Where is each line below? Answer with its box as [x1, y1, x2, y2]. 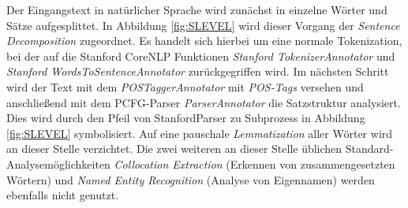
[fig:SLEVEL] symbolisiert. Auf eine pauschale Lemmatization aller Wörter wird [6, 124, 393, 141]
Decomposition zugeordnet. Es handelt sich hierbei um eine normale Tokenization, [6, 32, 402, 49]
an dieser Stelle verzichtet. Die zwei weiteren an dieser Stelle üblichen [6, 140, 342, 157]
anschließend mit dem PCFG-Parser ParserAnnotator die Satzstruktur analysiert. [6, 94, 401, 110]
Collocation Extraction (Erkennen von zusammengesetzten [114, 155, 395, 172]
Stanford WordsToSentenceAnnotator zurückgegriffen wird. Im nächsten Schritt [6, 63, 389, 80]
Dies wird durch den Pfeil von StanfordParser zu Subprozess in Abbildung [6, 110, 365, 126]
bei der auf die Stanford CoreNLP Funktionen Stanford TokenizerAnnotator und [6, 47, 395, 64]
